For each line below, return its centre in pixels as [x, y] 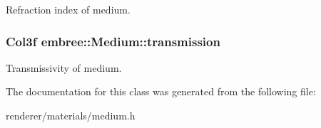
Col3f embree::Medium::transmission [113, 41]
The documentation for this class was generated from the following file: [161, 91]
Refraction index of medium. [68, 9]
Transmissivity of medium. [64, 67]
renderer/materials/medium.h [71, 115]
